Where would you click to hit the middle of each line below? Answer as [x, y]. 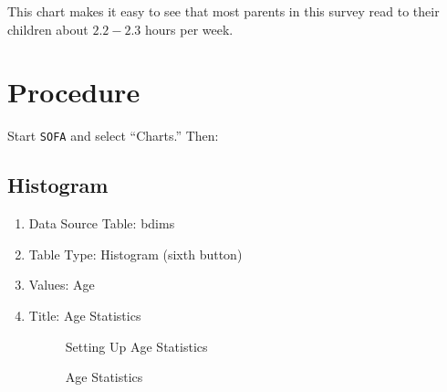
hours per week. [189, 29]
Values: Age [62, 285]
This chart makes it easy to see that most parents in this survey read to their [223, 11]
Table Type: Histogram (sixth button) [135, 254]
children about [48, 29]
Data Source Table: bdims [102, 223]
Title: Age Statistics [85, 315]
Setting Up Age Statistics [136, 346]
